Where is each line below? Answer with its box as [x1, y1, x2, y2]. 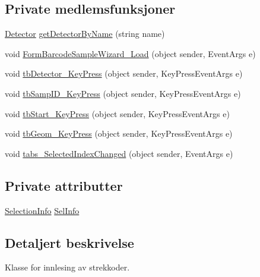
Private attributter [5, 176, 123, 194]
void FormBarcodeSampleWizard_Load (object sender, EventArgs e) [5, 47, 256, 59]
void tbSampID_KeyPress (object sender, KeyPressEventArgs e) [5, 87, 241, 99]
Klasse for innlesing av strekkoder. [5, 261, 130, 273]
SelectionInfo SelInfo [5, 204, 80, 216]
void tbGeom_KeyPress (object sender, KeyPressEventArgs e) [5, 127, 233, 140]
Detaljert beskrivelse [5, 233, 134, 251]
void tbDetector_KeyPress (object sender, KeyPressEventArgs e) [5, 67, 243, 80]
